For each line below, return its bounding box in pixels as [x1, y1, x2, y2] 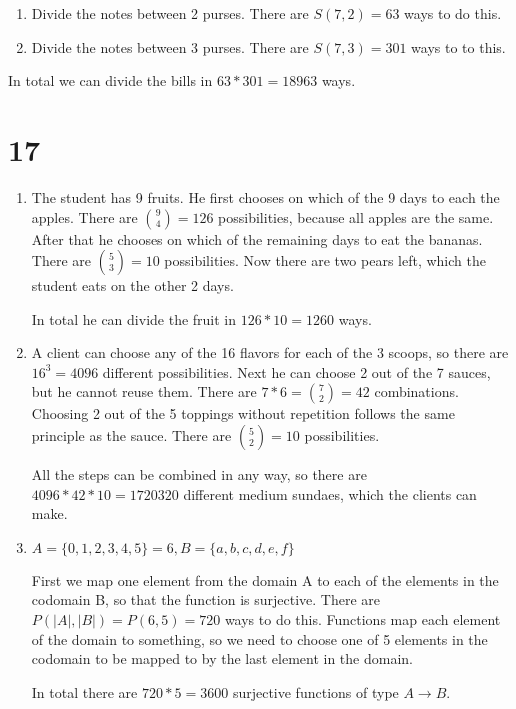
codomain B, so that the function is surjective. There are [31, 589, 380, 610]
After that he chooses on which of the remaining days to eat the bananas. [31, 228, 483, 249]
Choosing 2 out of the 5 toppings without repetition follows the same [31, 403, 455, 424]
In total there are [31, 681, 138, 702]
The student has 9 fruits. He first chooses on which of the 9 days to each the [31, 186, 500, 207]
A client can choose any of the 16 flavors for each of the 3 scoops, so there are [31, 342, 509, 363]
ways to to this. [411, 36, 506, 57]
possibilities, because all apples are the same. [218, 206, 494, 227]
